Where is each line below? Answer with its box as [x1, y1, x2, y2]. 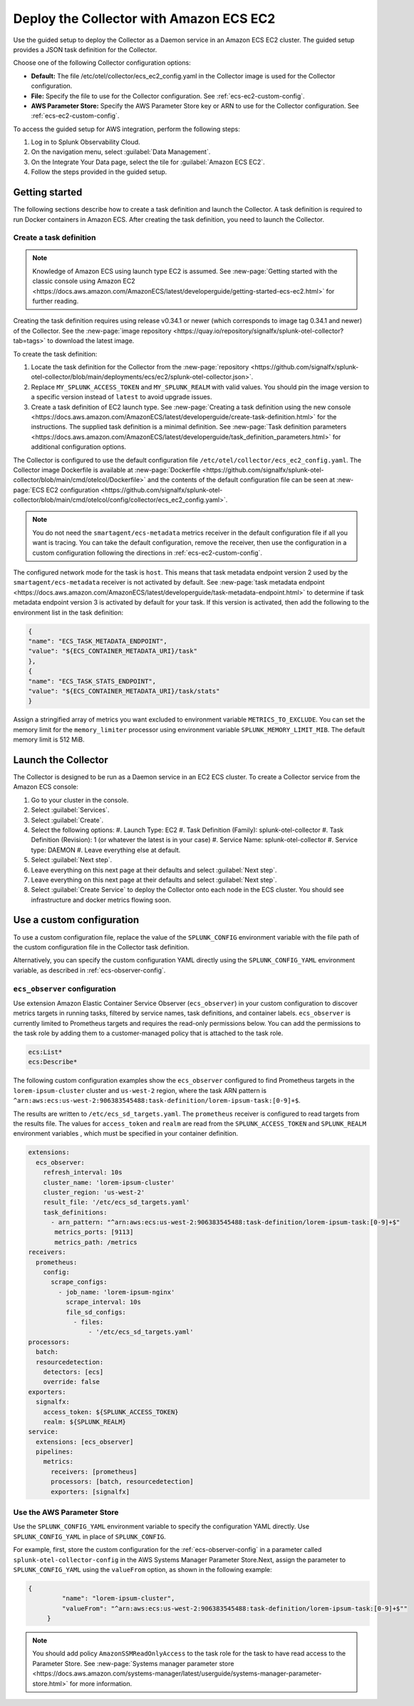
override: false [43, 1378, 100, 1386]
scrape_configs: [51, 1278, 108, 1286]
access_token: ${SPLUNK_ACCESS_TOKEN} [43, 1408, 179, 1416]
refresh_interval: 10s [43, 1168, 123, 1176]
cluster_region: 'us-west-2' [43, 1188, 145, 1196]
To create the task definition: [13, 349, 98, 358]
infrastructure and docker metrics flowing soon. [31, 895, 171, 904]
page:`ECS [13, 485, 45, 494]
